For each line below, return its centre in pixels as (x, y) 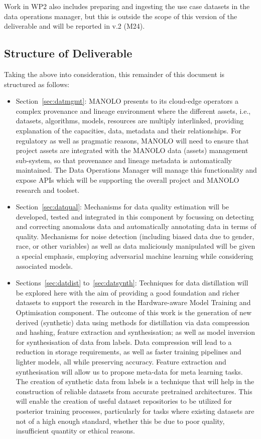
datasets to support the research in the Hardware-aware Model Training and (133, 302)
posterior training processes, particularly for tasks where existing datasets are (135, 411)
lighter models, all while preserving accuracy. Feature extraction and (121, 362)
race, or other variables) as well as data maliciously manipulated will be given (136, 246)
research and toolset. (48, 190)
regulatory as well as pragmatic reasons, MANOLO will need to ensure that (132, 140)
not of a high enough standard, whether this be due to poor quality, (120, 421)
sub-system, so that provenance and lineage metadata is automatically (124, 160)
